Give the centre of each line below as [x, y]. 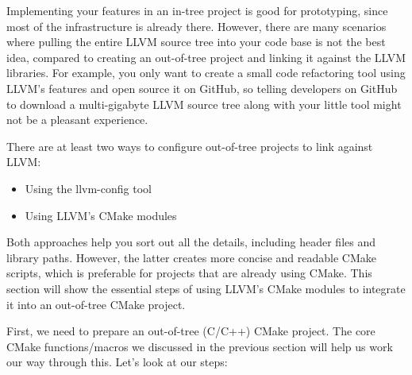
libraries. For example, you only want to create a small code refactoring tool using [206, 73]
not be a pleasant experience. [77, 120]
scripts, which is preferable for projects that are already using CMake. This [189, 273]
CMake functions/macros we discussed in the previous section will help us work [200, 346]
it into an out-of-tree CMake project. [96, 304]
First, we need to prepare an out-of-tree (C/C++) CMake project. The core [191, 331]
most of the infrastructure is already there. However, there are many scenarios [196, 26]
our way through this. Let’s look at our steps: [117, 362]
